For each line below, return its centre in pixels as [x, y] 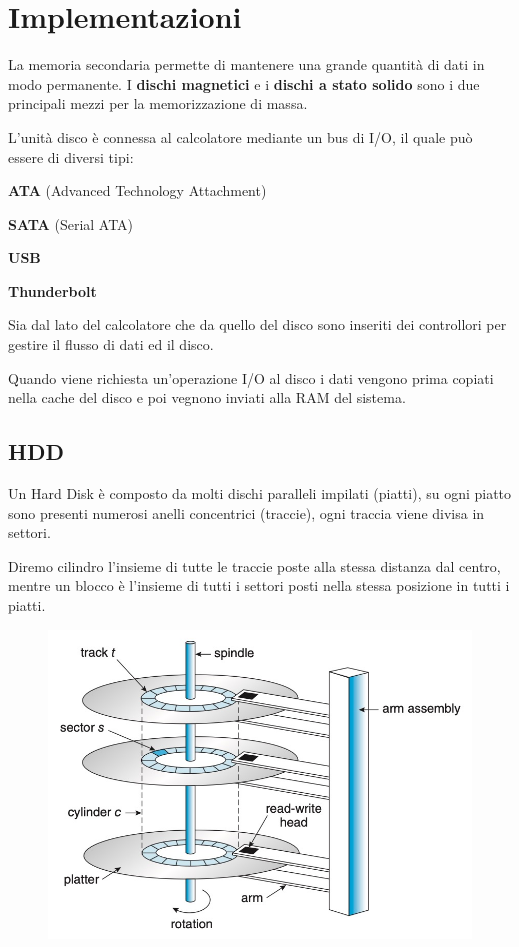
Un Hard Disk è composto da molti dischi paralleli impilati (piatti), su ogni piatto [260, 493]
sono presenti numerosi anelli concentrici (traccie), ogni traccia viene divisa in [246, 512]
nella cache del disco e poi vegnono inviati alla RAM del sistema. [207, 397]
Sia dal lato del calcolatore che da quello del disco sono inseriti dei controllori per [257, 324]
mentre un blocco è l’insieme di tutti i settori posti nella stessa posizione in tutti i [259, 585]
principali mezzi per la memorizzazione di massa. [158, 103]
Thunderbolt [52, 290]
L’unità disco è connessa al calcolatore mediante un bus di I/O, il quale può [240, 136]
